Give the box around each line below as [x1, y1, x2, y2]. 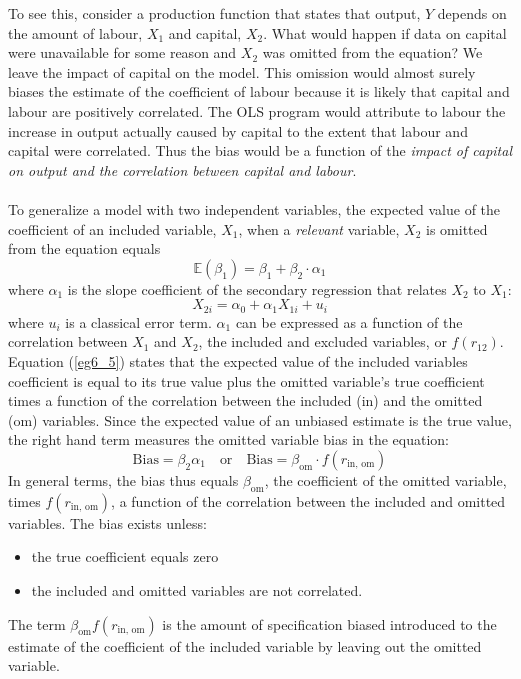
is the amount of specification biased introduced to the [162, 613, 497, 634]
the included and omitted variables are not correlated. [31, 579, 363, 600]
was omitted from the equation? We [262, 42, 483, 63]
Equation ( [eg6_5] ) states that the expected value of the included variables [8, 350, 468, 371]
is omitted [426, 218, 488, 239]
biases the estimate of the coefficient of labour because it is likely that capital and [8, 81, 510, 102]
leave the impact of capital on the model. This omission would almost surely [8, 61, 476, 82]
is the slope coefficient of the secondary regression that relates [67, 278, 447, 299]
